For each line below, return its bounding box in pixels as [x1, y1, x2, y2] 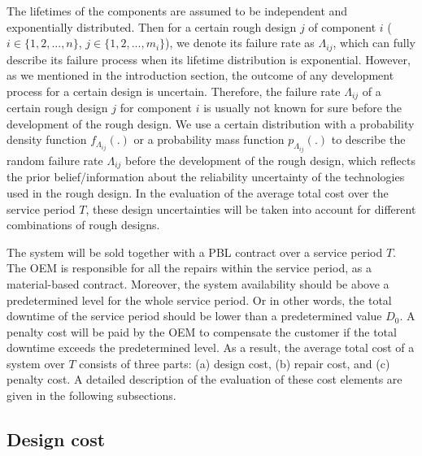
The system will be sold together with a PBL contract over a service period [7, 243, 383, 260]
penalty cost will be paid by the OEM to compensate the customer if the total [7, 323, 397, 340]
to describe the [331, 131, 406, 148]
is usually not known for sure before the [203, 99, 402, 116]
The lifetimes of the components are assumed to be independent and [7, 2, 348, 19]
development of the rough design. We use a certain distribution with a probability [7, 115, 415, 132]
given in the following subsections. [7, 387, 176, 404]
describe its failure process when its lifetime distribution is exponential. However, [7, 50, 411, 67]
